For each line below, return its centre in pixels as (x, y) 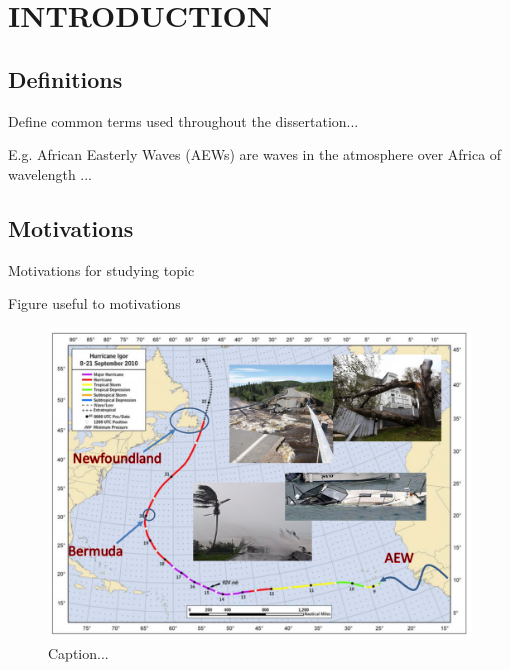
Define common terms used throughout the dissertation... (183, 120)
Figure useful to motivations (94, 303)
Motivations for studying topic (101, 269)
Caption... (78, 652)
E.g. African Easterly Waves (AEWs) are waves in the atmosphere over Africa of (255, 154)
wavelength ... (50, 173)
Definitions (65, 78)
